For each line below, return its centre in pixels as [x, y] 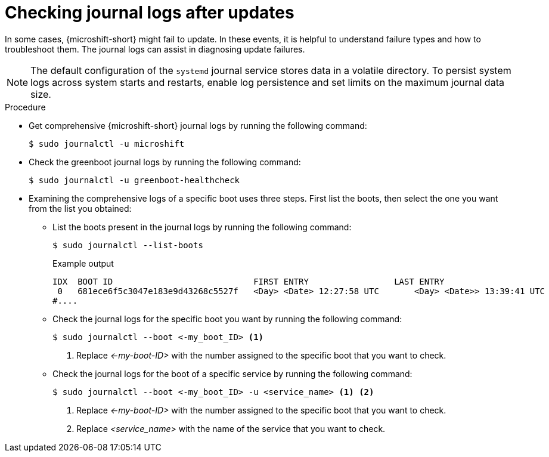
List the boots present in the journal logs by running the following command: [202, 227]
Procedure [25, 107]
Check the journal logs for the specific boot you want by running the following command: [227, 319]
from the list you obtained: [80, 208]
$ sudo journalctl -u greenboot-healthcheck [134, 180]
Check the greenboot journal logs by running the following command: [165, 162]
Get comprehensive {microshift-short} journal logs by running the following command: [198, 125]
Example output [83, 263]
